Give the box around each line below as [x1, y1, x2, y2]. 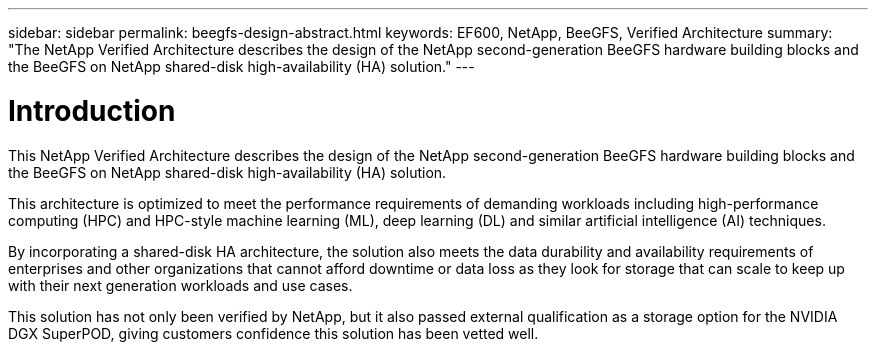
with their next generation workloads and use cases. [8, 276, 353, 294]
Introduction [8, 93, 176, 128]
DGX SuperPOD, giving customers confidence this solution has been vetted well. [8, 324, 539, 342]
